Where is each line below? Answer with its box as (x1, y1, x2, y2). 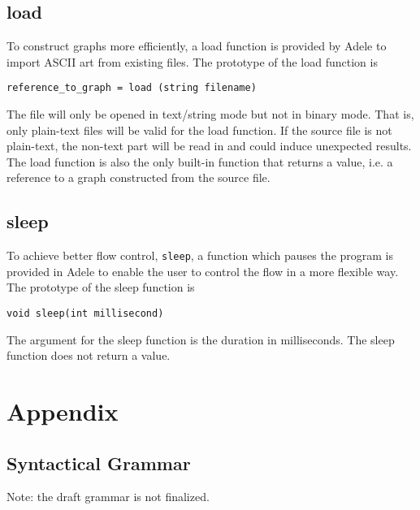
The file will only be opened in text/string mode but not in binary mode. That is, (6, 106, 414, 123)
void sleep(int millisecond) (6, 308, 164, 320)
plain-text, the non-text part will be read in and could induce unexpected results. (6, 137, 412, 154)
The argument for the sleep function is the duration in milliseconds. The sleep (6, 331, 395, 348)
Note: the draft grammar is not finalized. (6, 488, 210, 505)
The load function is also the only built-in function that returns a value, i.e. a (6, 153, 393, 170)
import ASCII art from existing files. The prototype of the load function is (6, 53, 378, 70)
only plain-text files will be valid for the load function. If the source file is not (6, 121, 392, 138)
